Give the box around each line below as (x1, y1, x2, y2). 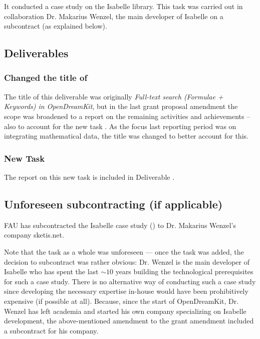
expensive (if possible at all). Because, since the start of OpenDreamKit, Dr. (4, 295, 239, 306)
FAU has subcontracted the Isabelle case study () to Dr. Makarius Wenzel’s (4, 219, 236, 230)
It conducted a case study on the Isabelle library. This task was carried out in (4, 1, 243, 11)
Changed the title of (4, 71, 88, 84)
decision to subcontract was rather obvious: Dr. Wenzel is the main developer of (4, 256, 249, 267)
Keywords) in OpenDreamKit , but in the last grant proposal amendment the (4, 101, 238, 111)
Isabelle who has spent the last (4, 266, 99, 277)
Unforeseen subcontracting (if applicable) (4, 196, 223, 211)
